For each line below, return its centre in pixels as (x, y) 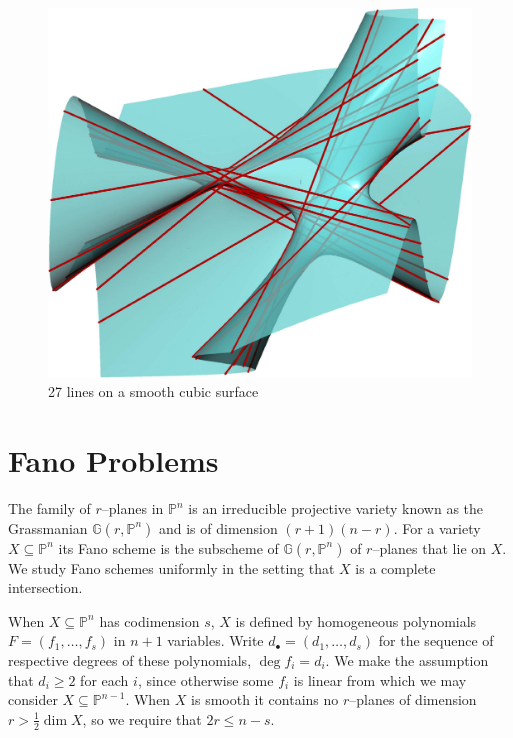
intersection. (45, 587)
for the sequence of (436, 640)
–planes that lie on (429, 547)
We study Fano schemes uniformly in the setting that (171, 567)
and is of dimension (218, 527)
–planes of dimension (413, 699)
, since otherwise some (205, 679)
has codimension (149, 620)
